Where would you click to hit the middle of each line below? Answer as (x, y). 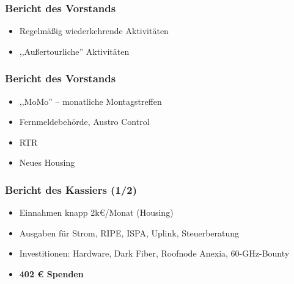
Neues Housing (47, 162)
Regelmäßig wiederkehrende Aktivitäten (94, 31)
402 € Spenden (51, 274)
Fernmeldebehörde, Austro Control (84, 122)
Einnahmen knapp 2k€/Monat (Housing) (96, 212)
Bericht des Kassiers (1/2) (71, 189)
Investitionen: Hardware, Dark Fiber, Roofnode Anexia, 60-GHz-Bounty (154, 253)
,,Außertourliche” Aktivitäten (74, 51)
